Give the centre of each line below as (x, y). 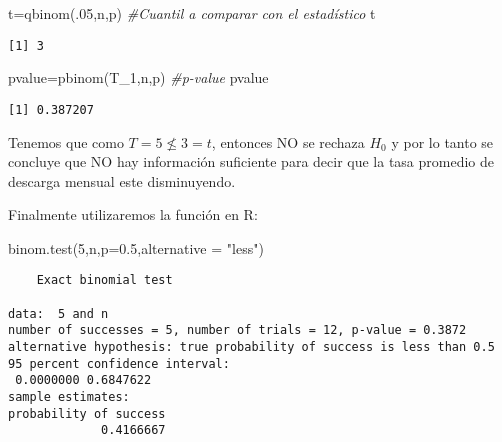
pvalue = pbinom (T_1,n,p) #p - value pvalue (138, 77)
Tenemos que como (66, 141)
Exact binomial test (104, 280)
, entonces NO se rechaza (288, 141)
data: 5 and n (58, 313)
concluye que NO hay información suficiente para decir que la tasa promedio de (251, 161)
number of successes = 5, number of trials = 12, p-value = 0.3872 (237, 330)
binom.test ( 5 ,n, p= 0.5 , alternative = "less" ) (136, 247)
